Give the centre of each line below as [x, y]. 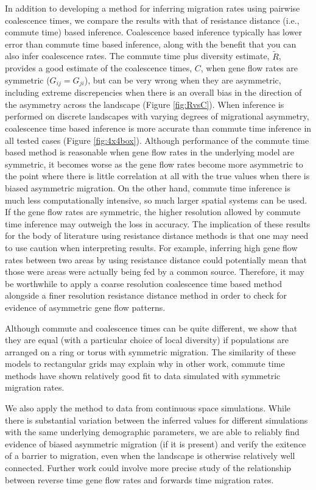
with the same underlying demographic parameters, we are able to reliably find [152, 432]
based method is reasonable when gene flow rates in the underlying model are [149, 152]
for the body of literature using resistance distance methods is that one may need [157, 236]
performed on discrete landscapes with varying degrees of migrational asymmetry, [157, 116]
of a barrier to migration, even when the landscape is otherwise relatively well [150, 456]
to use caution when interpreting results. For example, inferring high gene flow [151, 247]
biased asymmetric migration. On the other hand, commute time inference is [148, 187]
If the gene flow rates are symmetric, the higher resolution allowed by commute [153, 212]
